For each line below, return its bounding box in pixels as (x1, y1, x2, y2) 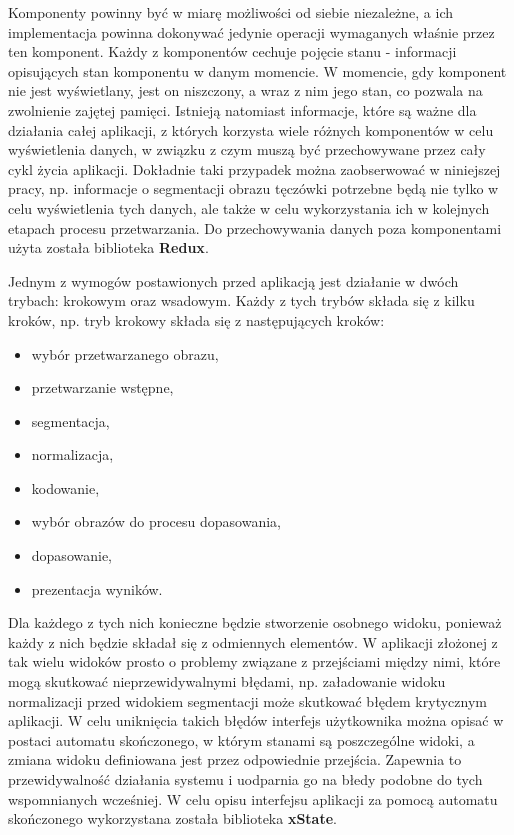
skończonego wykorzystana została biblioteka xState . (8, 808, 337, 829)
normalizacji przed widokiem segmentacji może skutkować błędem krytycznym (8, 690, 487, 711)
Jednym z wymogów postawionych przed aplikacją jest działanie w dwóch (8, 270, 459, 291)
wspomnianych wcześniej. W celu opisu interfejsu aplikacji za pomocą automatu (8, 788, 498, 809)
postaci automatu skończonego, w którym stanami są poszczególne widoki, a (8, 729, 475, 750)
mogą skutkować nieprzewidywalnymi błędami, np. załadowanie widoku (8, 671, 446, 692)
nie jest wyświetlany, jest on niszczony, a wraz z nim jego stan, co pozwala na (8, 80, 483, 101)
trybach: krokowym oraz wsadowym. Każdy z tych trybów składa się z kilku (8, 290, 475, 311)
